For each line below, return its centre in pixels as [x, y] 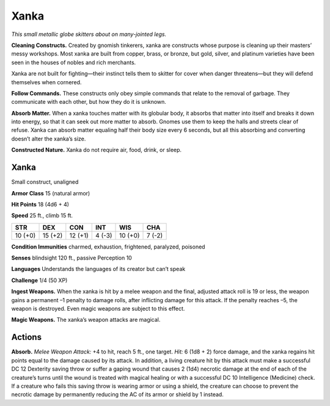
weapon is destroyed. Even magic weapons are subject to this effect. [98, 309]
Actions [27, 337]
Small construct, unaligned [45, 182]
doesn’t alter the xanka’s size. [49, 139]
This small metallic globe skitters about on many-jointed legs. [89, 34]
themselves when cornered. [46, 82]
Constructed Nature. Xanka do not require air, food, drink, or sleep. [97, 150]
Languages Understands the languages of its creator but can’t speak [98, 269]
